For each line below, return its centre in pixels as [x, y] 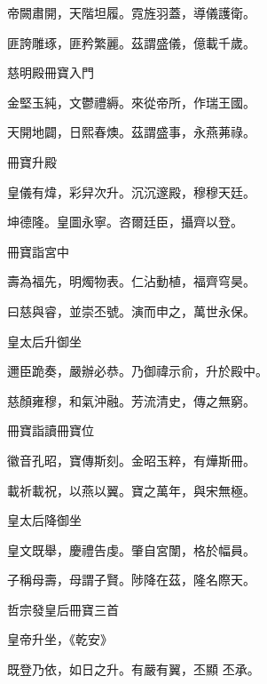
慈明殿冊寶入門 [51, 72]
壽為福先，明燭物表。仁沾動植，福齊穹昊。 [131, 281]
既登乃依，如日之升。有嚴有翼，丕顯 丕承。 [133, 669]
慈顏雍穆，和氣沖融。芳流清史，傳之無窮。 [131, 400]
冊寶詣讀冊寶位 [51, 430]
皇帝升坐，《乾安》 [60, 639]
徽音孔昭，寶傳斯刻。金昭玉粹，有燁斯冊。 [131, 460]
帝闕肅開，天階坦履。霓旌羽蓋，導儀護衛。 [131, 12]
